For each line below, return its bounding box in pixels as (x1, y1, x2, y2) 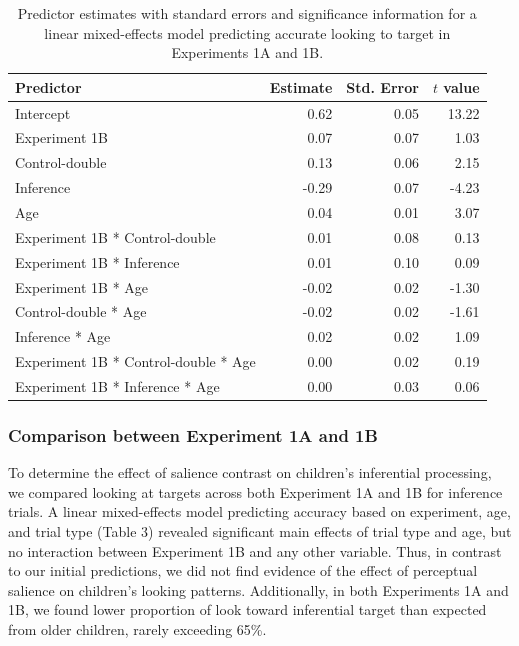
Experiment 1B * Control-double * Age (15, 351, 256, 372)
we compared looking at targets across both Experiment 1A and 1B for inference (8, 481, 503, 502)
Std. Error (346, 76, 419, 97)
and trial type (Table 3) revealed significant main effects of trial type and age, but (8, 521, 512, 541)
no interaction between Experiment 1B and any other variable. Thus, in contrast (8, 540, 502, 561)
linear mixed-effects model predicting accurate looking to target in (44, 22, 451, 43)
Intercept (15, 102, 71, 123)
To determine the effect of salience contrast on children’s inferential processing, (8, 462, 492, 483)
